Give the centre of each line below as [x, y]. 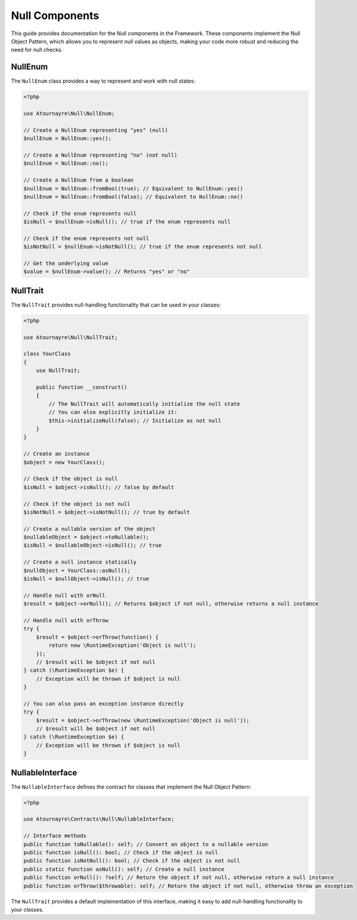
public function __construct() [82, 387]
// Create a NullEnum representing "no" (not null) [101, 155]
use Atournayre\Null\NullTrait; [71, 337]
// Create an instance [57, 454]
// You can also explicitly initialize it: [113, 412]
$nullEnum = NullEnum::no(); [66, 163]
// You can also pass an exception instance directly [104, 703]
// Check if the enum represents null [80, 213]
